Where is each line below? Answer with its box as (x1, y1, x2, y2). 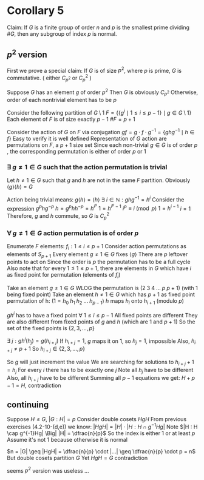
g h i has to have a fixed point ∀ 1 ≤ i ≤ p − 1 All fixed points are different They (7, 311, 198, 319)
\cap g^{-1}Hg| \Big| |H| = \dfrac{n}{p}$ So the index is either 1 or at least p (7, 429, 195, 437)
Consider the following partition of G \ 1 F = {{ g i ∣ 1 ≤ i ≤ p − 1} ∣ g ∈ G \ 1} (7, 108, 192, 116)
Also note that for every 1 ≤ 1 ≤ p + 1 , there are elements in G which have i (7, 265, 192, 272)
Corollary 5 (7, 4, 64, 18)
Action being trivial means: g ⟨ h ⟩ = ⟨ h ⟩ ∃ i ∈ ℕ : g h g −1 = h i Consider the (7, 195, 185, 203)
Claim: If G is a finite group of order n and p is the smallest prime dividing (7, 24, 190, 31)
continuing (7, 399, 49, 410)
